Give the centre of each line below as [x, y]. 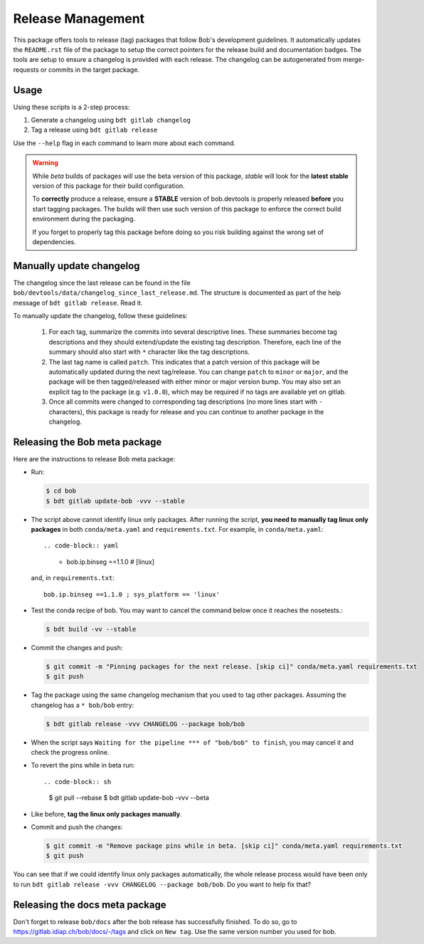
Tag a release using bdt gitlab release [94, 130]
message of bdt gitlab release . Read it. [78, 303]
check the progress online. [70, 752]
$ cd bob [61, 491]
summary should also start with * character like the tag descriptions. [149, 352]
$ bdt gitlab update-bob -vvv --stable [115, 501]
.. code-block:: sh [78, 782]
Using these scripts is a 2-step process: [72, 107]
